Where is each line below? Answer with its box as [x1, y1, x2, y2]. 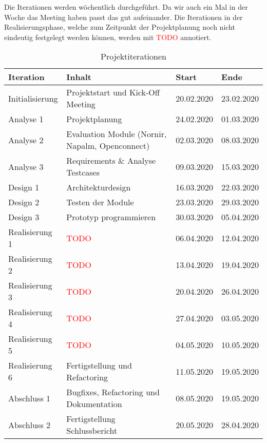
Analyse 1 [8, 113, 44, 125]
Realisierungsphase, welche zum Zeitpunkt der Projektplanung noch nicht [4, 22, 235, 32]
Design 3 [8, 211, 40, 223]
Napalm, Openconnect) [66, 140, 150, 152]
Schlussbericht [66, 425, 118, 437]
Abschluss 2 [8, 418, 51, 431]
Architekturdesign [66, 181, 131, 194]
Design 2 [8, 196, 40, 208]
